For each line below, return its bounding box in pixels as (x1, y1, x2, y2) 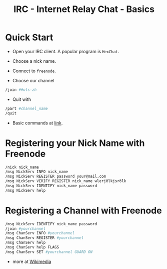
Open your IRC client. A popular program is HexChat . (12, 48, 119, 54)
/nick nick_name (5, 165, 39, 170)
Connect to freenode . (12, 68, 56, 74)
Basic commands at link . (12, 119, 63, 126)
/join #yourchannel (5, 226, 46, 231)
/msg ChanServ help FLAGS (5, 245, 59, 250)
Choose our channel (12, 77, 54, 83)
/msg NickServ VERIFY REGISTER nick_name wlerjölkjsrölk (5, 179, 126, 184)
